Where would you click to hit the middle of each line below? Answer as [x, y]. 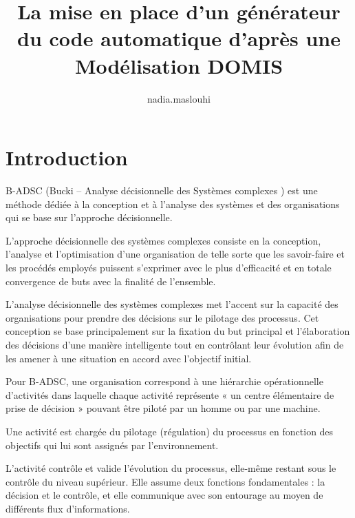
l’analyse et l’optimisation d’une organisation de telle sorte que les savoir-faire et [175, 254]
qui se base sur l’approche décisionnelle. [89, 217]
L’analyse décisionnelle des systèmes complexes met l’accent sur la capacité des [172, 304]
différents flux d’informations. [68, 508]
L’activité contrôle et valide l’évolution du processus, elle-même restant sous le [171, 468]
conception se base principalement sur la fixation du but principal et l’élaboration [178, 331]
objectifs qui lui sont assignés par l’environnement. [112, 445]
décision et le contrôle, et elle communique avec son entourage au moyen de [164, 495]
